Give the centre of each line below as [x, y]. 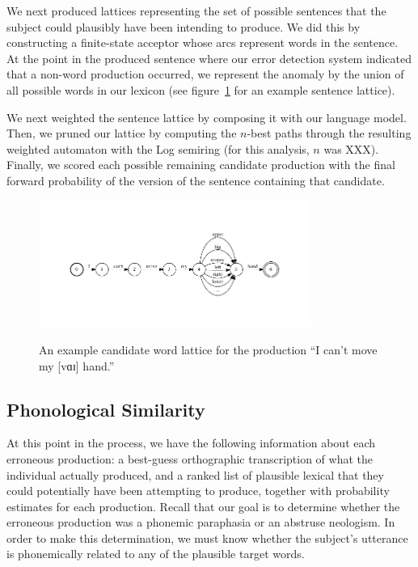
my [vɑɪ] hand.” [77, 365]
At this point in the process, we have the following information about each [191, 443]
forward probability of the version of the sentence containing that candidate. [196, 180]
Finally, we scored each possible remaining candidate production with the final [201, 165]
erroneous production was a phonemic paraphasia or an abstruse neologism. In [201, 522]
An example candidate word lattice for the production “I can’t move [208, 349]
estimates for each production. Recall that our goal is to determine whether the [203, 506]
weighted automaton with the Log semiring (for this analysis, [158, 148]
